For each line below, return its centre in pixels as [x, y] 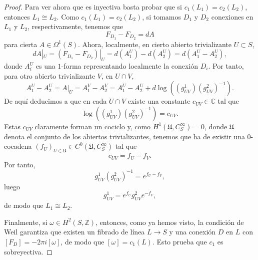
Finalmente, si [26, 222]
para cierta [21, 44]
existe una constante [159, 101]
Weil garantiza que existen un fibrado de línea [74, 232]
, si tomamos [162, 16]
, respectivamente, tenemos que [75, 26]
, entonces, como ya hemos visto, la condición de [170, 222]
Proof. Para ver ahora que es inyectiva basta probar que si [93, 7]
